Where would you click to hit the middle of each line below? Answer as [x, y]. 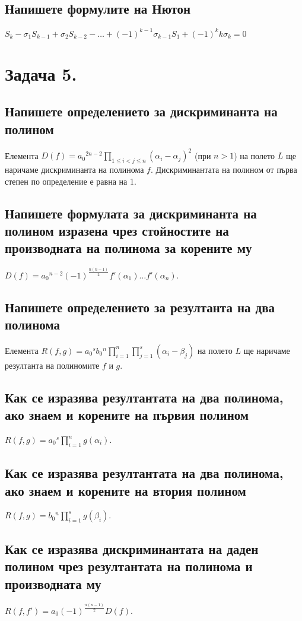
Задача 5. [41, 73]
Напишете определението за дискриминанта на [141, 111]
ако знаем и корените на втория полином [125, 490]
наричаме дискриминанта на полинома [74, 169]
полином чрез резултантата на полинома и [129, 566]
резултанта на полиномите [52, 365]
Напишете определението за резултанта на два [140, 307]
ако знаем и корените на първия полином [127, 415]
